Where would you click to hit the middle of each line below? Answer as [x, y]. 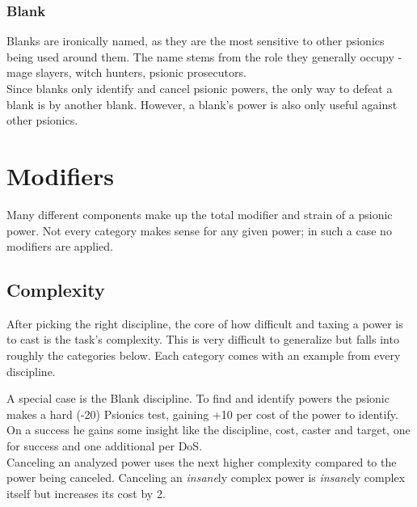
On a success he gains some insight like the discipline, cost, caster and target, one [208, 430]
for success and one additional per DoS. [105, 446]
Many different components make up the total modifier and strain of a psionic [200, 214]
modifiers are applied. [60, 246]
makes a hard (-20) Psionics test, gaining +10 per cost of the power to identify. [202, 414]
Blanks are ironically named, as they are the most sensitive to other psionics [196, 41]
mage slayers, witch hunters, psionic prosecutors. [126, 72]
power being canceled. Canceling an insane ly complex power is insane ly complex [206, 477]
